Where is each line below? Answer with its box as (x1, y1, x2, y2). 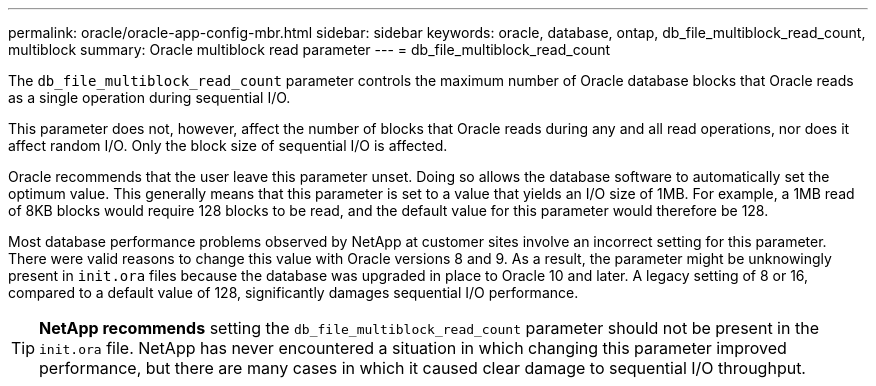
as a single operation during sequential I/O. (8, 89, 291, 106)
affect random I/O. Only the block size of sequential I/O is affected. (8, 137, 448, 154)
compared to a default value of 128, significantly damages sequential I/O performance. (8, 284, 579, 301)
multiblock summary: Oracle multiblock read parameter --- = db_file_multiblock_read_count (8, 41, 611, 58)
